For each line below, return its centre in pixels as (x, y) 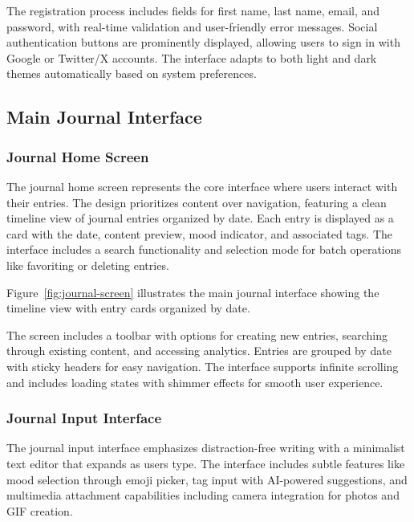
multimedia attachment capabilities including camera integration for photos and (203, 495)
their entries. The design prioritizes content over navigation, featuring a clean (197, 202)
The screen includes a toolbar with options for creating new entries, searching (197, 334)
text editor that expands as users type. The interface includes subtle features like (206, 463)
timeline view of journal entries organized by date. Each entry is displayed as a (200, 218)
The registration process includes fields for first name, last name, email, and (193, 10)
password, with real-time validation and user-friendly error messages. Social (192, 26)
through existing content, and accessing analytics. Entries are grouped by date (199, 351)
